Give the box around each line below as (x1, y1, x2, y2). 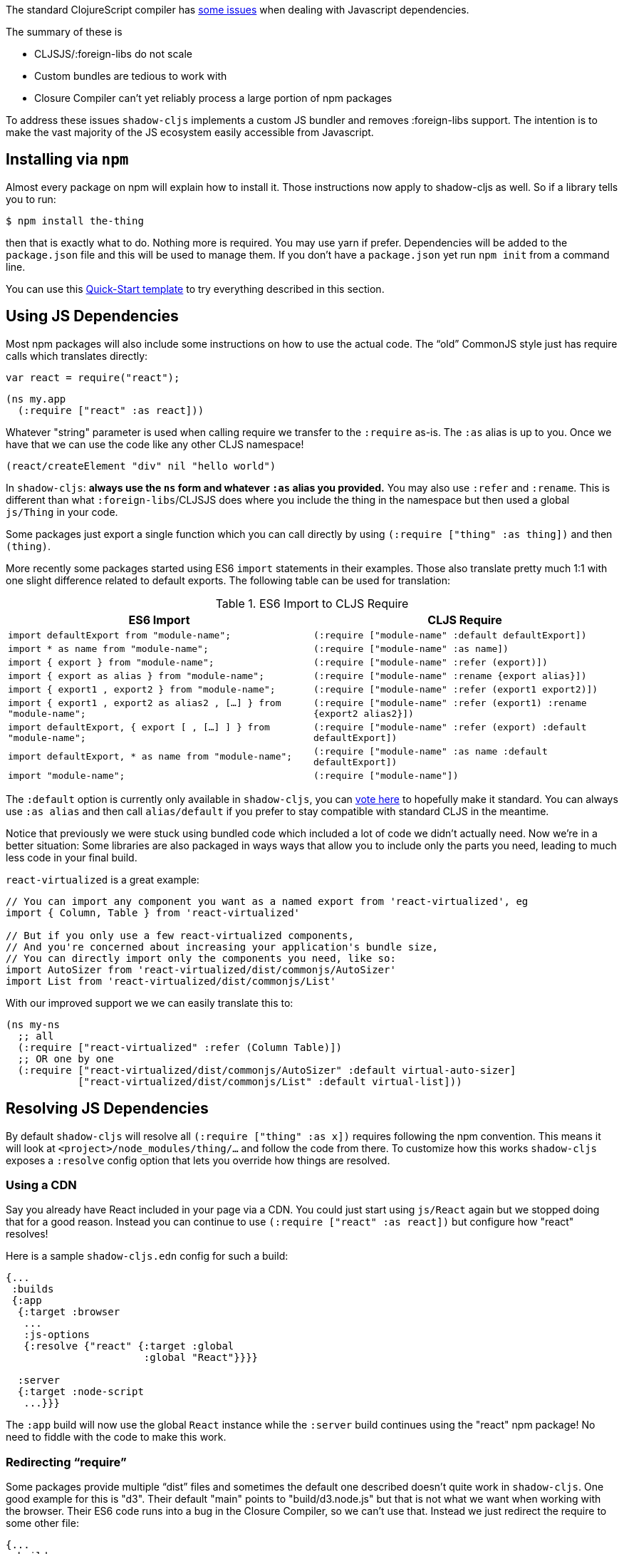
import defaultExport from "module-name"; (8, 629, 232, 641)
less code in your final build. (6, 851, 137, 864)
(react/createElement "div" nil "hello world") (6, 460, 276, 472)
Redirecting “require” (6, 1454, 127, 1469)
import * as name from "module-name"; (8, 643, 209, 654)
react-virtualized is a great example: (6, 873, 199, 886)
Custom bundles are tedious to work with (34, 70, 227, 82)
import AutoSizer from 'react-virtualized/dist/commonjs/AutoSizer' (6, 963, 396, 975)
